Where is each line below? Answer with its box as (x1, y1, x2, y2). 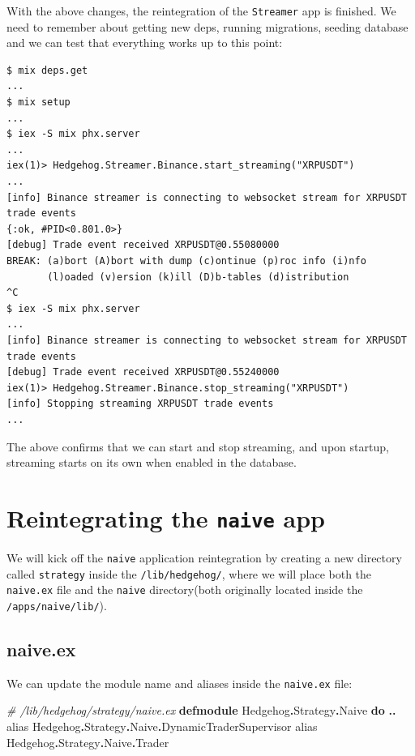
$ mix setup (6, 96, 71, 109)
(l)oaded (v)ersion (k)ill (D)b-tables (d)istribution (47, 271, 349, 283)
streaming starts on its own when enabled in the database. (6, 454, 297, 471)
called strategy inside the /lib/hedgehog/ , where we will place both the (6, 565, 372, 582)
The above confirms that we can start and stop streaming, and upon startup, (6, 438, 389, 455)
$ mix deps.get (6, 64, 88, 76)
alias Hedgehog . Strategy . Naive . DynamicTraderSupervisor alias (6, 718, 318, 735)
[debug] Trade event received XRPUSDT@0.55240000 (6, 366, 280, 378)
